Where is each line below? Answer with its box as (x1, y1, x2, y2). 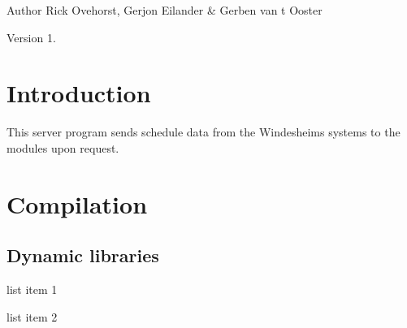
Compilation (6, 187, 148, 220)
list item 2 (6, 308, 58, 325)
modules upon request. (6, 139, 119, 156)
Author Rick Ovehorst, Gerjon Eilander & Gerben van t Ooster (6, 2, 323, 18)
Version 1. (6, 28, 56, 45)
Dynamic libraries (6, 243, 159, 268)
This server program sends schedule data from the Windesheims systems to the (6, 123, 401, 140)
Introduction (6, 76, 151, 110)
